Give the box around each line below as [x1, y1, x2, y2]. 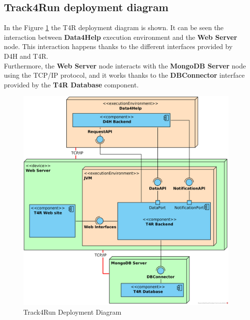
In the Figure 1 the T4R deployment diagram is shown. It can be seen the [4, 22, 224, 33]
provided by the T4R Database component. [4, 79, 139, 89]
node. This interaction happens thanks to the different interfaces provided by [4, 41, 233, 51]
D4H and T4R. [4, 51, 48, 61]
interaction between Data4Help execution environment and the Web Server [4, 32, 237, 42]
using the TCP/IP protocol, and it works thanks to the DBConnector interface [4, 70, 245, 80]
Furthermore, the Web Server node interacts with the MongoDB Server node [4, 60, 246, 70]
